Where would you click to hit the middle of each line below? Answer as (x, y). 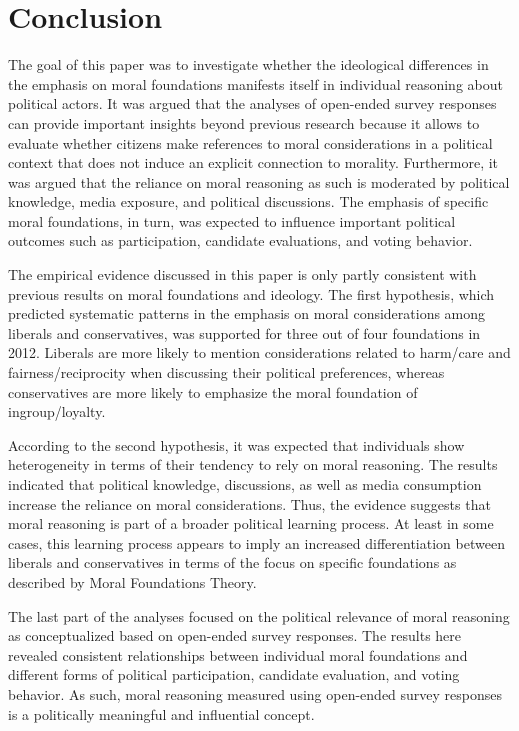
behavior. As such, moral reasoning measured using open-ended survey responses (255, 693)
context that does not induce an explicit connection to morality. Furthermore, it (253, 162)
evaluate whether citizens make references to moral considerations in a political (250, 142)
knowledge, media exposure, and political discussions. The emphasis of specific (248, 201)
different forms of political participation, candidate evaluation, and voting (234, 674)
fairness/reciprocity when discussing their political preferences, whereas (226, 372)
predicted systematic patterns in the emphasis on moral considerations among (247, 313)
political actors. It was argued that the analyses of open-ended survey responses (252, 103)
